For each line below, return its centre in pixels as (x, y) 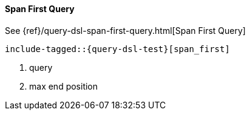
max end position (64, 86)
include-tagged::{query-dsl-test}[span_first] (117, 49)
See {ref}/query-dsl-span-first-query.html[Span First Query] (125, 30)
